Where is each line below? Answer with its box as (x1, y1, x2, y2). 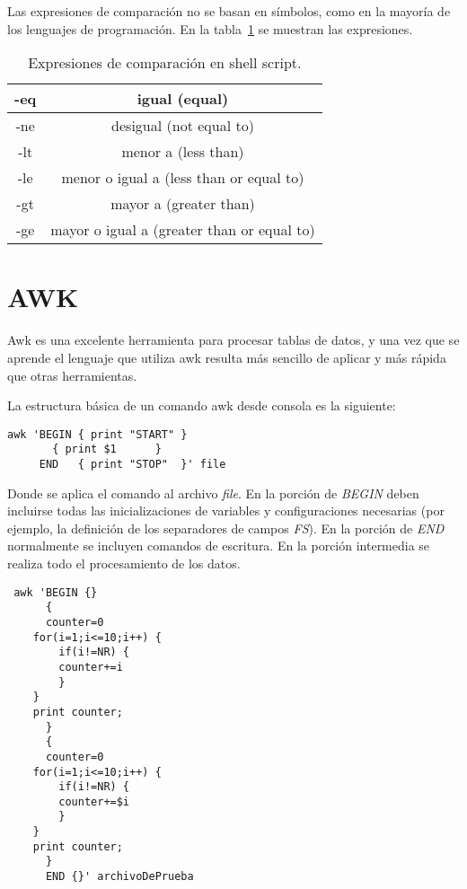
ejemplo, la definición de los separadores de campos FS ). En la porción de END (7, 518, 445, 537)
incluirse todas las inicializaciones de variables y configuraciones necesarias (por (7, 501, 445, 520)
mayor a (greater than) (110, 193, 255, 215)
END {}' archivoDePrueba (45, 870, 194, 884)
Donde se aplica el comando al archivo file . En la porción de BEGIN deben (7, 483, 419, 502)
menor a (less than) (121, 141, 244, 163)
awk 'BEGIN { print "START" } (7, 427, 188, 441)
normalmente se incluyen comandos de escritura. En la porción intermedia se (7, 536, 430, 555)
